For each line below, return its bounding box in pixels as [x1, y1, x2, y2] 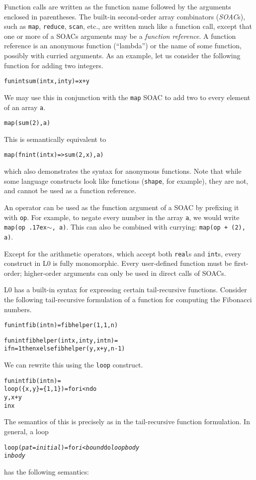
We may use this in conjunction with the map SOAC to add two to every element [4, 92, 251, 102]
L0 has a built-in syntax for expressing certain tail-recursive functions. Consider [4, 284, 247, 295]
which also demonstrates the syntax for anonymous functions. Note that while [4, 166, 242, 176]
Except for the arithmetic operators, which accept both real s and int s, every [4, 248, 241, 258]
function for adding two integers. [4, 60, 103, 70]
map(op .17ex [4, 224, 47, 232]
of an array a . [4, 102, 46, 112]
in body [4, 452, 25, 460]
